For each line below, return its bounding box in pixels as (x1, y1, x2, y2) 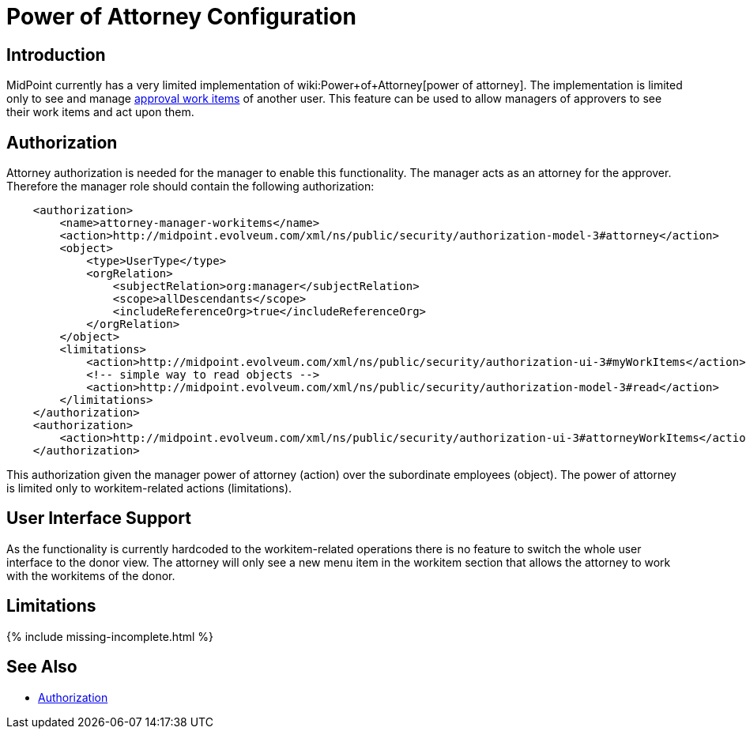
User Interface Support (6, 508, 191, 529)
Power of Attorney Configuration (6, 3, 356, 30)
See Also (6, 657, 77, 677)
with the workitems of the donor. (6, 568, 175, 582)
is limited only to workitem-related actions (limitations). (6, 481, 292, 496)
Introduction (6, 44, 106, 65)
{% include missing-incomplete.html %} (6, 629, 214, 643)
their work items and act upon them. (6, 105, 194, 119)
